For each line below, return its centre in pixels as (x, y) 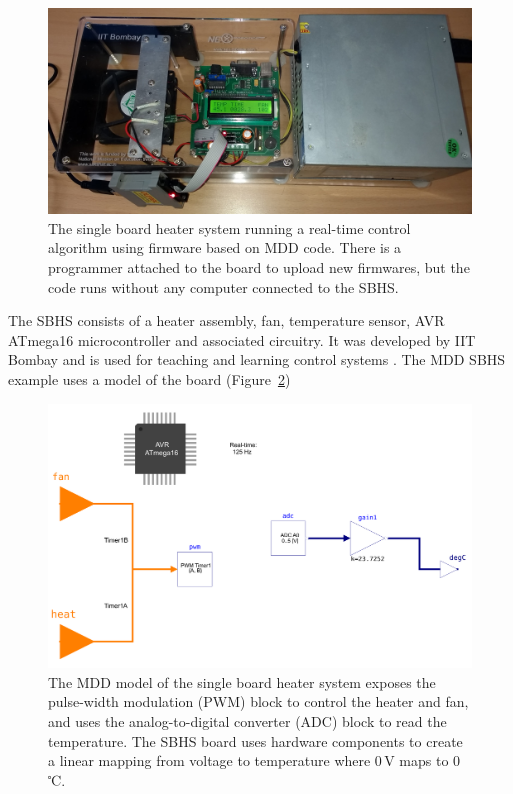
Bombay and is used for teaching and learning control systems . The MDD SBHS (257, 359)
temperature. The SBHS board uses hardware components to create (255, 740)
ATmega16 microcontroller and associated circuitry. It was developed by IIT (242, 339)
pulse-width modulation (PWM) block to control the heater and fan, (258, 701)
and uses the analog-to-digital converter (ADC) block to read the (247, 720)
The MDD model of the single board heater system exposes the (242, 681)
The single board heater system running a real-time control (229, 227)
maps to (424, 760)
